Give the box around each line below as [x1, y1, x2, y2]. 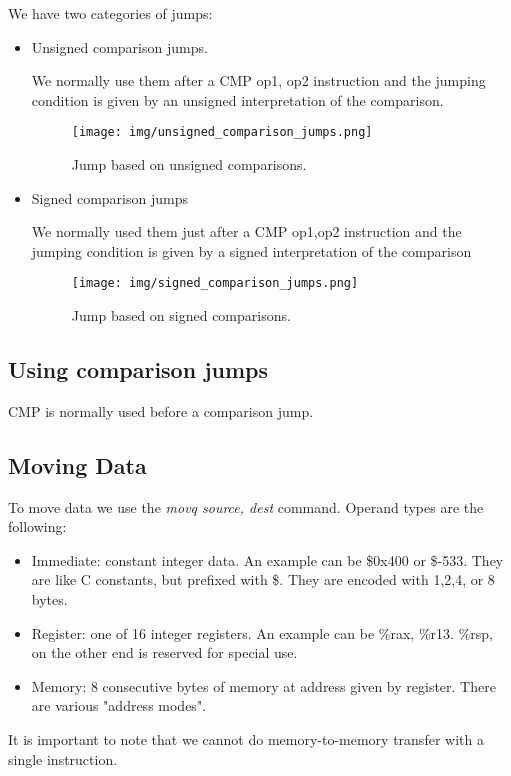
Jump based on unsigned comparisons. [71, 154, 307, 175]
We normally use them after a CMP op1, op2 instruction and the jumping [31, 70, 486, 91]
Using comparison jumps [8, 354, 269, 385]
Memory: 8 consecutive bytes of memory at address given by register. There [31, 675, 496, 696]
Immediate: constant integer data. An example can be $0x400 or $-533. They [31, 549, 504, 570]
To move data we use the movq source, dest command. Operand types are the [8, 496, 484, 517]
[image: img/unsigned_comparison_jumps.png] [71, 125, 373, 140]
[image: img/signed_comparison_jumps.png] [71, 276, 359, 291]
